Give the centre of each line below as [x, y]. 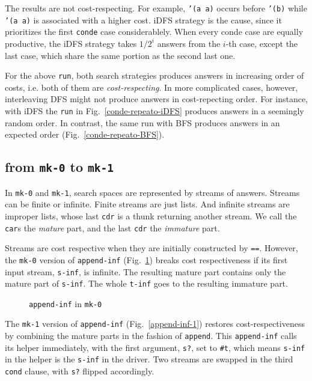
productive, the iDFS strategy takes [71, 43]
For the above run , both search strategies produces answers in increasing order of [154, 75]
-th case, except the [262, 43]
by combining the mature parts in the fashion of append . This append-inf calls [151, 336]
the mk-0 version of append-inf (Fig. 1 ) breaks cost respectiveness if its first [146, 259]
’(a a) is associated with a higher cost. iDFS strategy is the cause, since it [143, 20]
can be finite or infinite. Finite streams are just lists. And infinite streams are [147, 204]
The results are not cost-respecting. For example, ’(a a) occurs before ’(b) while [156, 8]
